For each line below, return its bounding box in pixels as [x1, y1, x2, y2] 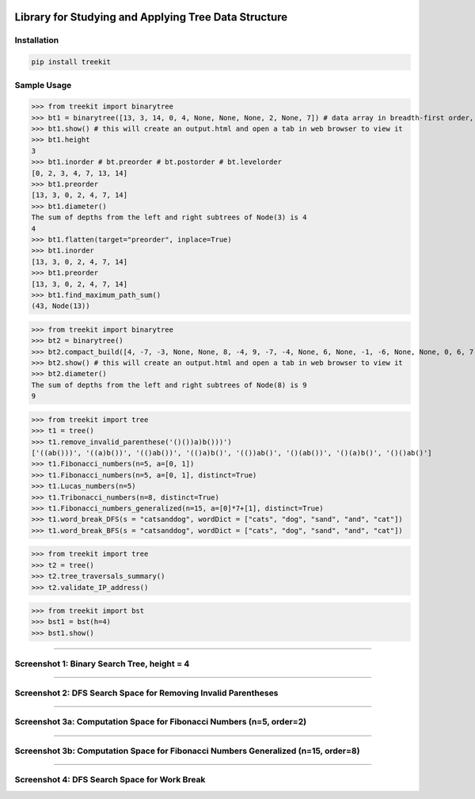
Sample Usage [14, 79, 72, 90]
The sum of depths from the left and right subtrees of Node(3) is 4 [31, 213, 307, 222]
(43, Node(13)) [31, 302, 90, 310]
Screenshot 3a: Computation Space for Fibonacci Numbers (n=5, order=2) [14, 717, 307, 728]
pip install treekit [31, 58, 111, 67]
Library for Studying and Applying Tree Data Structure [14, 10, 288, 24]
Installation [14, 35, 59, 46]
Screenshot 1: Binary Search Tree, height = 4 [14, 658, 190, 669]
